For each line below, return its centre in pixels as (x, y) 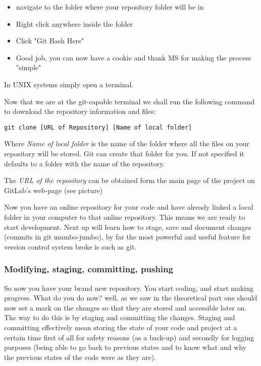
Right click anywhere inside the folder (74, 23)
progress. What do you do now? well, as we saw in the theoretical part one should (131, 298)
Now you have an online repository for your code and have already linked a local (129, 207)
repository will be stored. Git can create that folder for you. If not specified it (124, 153)
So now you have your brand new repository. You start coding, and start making (129, 288)
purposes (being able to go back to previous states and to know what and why (125, 347)
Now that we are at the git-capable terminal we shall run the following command (129, 101)
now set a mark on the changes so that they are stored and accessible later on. (125, 307)
